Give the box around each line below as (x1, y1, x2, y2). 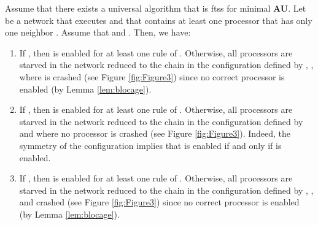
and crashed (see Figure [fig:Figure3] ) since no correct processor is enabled (19, 196, 300, 208)
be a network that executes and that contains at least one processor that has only (5, 13, 312, 26)
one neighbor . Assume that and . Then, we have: (5, 26, 191, 39)
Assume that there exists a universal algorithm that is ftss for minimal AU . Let (5, 2, 306, 14)
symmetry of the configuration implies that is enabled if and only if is (19, 139, 282, 151)
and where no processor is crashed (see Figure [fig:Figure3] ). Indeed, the (19, 127, 291, 140)
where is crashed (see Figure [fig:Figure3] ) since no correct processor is (19, 70, 285, 83)
